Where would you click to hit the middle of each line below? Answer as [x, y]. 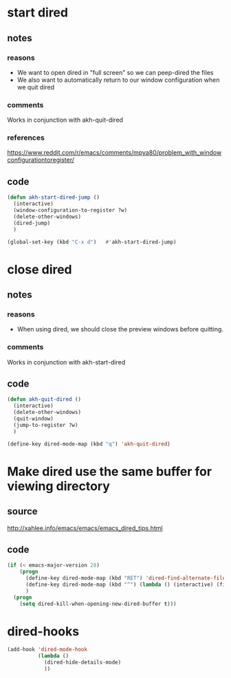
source [22, 511]
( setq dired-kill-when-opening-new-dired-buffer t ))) [98, 604]
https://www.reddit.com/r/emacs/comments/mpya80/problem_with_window [114, 153]
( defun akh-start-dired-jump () [53, 197]
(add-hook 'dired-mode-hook [47, 650]
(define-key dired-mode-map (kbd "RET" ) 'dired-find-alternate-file [125, 578]
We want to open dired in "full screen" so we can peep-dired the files [115, 72]
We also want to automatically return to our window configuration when [118, 80]
